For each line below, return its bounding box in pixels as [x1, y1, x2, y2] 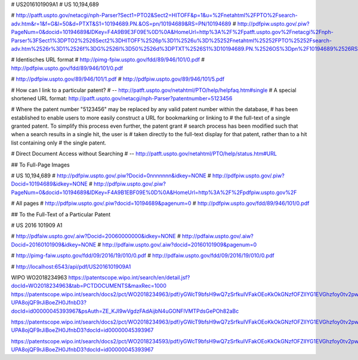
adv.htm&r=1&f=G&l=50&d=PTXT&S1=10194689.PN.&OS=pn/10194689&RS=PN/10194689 [11, 20, 232, 27]
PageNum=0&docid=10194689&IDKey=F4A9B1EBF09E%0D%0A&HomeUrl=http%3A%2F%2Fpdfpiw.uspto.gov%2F [11, 189, 297, 196]
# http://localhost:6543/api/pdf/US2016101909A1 [11, 263, 131, 270]
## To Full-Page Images [11, 161, 70, 168]
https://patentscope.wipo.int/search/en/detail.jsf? [68, 273, 190, 281]
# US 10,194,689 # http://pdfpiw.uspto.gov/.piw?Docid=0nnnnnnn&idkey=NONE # [11, 172, 211, 179]
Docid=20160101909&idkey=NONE [11, 241, 97, 248]
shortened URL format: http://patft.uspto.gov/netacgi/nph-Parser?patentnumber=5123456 [11, 94, 233, 101]
